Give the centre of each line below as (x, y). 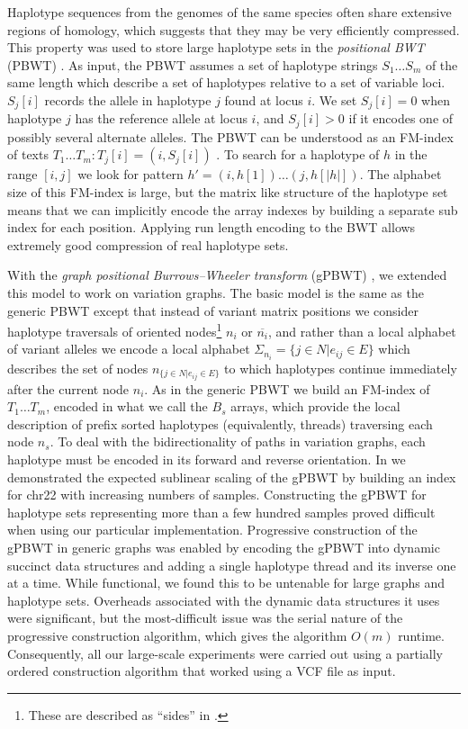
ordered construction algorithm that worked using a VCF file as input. (202, 671)
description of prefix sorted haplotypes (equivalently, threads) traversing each (220, 423)
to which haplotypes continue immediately (341, 368)
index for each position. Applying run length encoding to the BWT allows (211, 227)
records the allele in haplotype (128, 99)
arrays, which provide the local (315, 406)
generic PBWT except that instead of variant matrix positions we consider (213, 310)
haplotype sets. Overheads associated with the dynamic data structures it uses (224, 600)
